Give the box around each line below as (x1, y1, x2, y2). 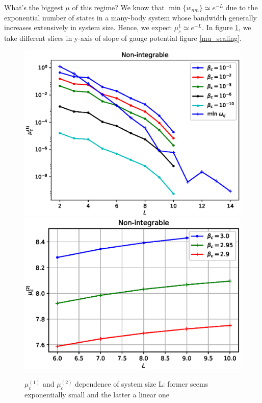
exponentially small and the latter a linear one (24, 389, 170, 399)
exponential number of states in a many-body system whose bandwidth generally (4, 12, 257, 22)
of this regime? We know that (72, 2, 165, 12)
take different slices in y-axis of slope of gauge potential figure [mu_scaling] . (4, 32, 242, 43)
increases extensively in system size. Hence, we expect (4, 22, 172, 33)
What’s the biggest (4, 2, 63, 12)
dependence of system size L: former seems (75, 378, 208, 389)
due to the (225, 2, 258, 12)
